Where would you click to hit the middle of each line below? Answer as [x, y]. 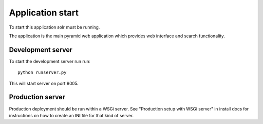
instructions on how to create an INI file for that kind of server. [71, 115]
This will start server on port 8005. [44, 83]
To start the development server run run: [50, 61]
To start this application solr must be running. [54, 27]
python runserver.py [42, 72]
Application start [44, 13]
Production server [37, 97]
